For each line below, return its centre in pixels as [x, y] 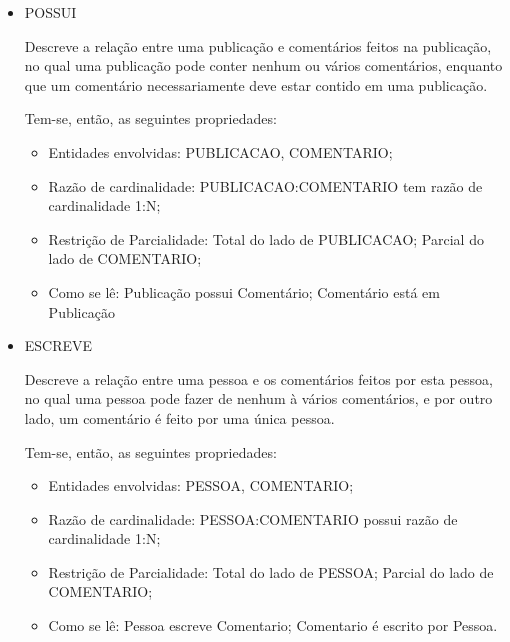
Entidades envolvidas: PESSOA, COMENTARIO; [201, 485]
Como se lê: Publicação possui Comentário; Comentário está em [244, 291]
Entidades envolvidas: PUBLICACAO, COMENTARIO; [220, 151]
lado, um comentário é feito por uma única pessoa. [179, 417]
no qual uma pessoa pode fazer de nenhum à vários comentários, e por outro [258, 398]
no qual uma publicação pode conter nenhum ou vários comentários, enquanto [263, 65]
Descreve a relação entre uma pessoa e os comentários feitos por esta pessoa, [258, 378]
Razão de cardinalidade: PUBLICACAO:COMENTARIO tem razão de [265, 185]
